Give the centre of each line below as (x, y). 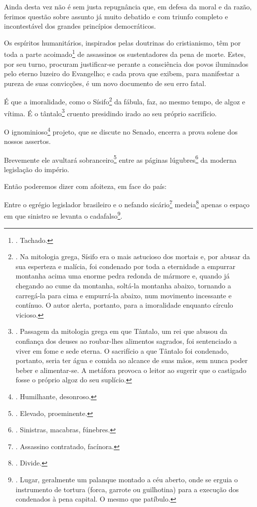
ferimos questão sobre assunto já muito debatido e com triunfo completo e (116, 16)
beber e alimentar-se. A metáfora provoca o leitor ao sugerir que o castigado (131, 370)
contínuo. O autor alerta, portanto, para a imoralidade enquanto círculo (124, 305)
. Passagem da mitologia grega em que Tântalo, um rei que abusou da (121, 331)
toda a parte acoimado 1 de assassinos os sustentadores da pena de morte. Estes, (125, 53)
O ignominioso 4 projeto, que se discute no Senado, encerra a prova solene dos (121, 131)
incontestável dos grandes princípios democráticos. (80, 26)
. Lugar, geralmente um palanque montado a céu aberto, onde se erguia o (127, 479)
